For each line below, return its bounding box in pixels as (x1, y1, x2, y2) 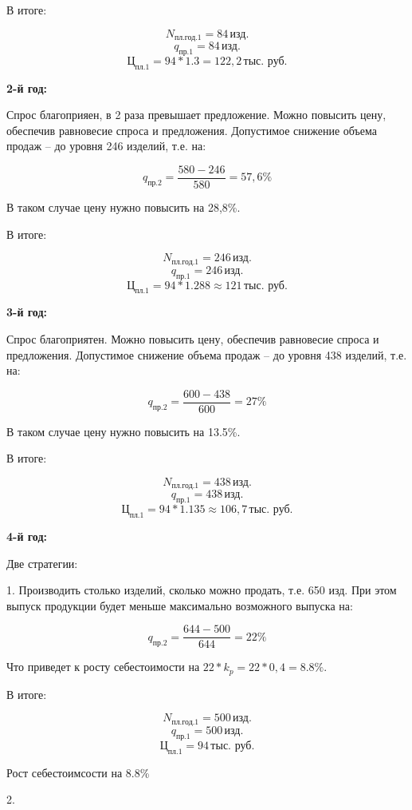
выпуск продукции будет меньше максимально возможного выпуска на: (6, 597, 353, 613)
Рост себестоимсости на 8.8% (6, 764, 150, 780)
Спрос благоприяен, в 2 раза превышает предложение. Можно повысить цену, (6, 106, 386, 123)
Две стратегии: (6, 554, 78, 571)
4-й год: (6, 527, 47, 544)
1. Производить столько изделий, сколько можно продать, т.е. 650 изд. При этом (6, 582, 397, 598)
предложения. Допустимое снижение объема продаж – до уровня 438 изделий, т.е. (6, 346, 407, 363)
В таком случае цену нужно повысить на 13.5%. (6, 423, 241, 439)
